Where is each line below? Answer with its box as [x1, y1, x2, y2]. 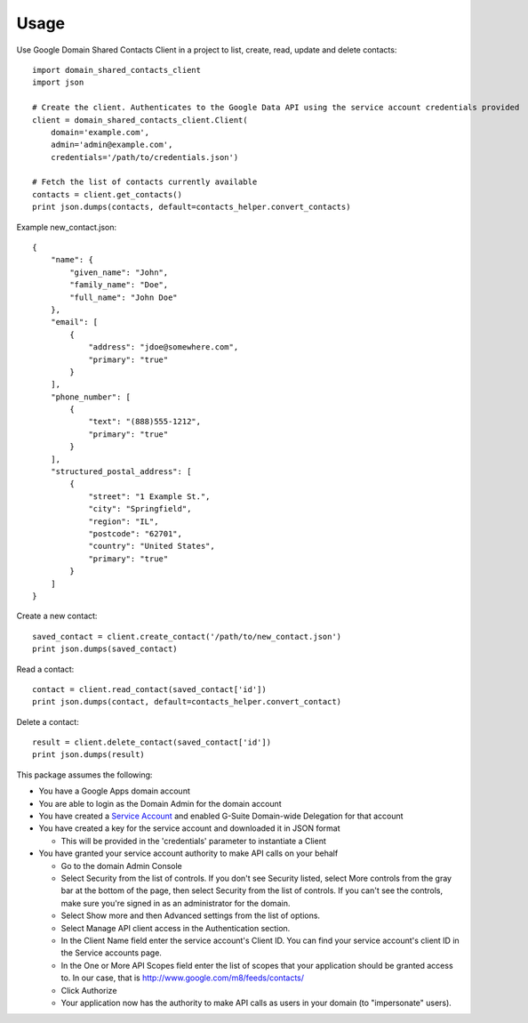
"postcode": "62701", [88, 529, 182, 538]
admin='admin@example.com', [50, 140, 173, 150]
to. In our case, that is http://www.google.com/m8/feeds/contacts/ [60, 972, 305, 983]
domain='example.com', [50, 127, 150, 137]
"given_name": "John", [69, 267, 169, 278]
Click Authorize [60, 985, 117, 995]
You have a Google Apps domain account [38, 785, 190, 796]
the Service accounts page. [60, 947, 162, 958]
